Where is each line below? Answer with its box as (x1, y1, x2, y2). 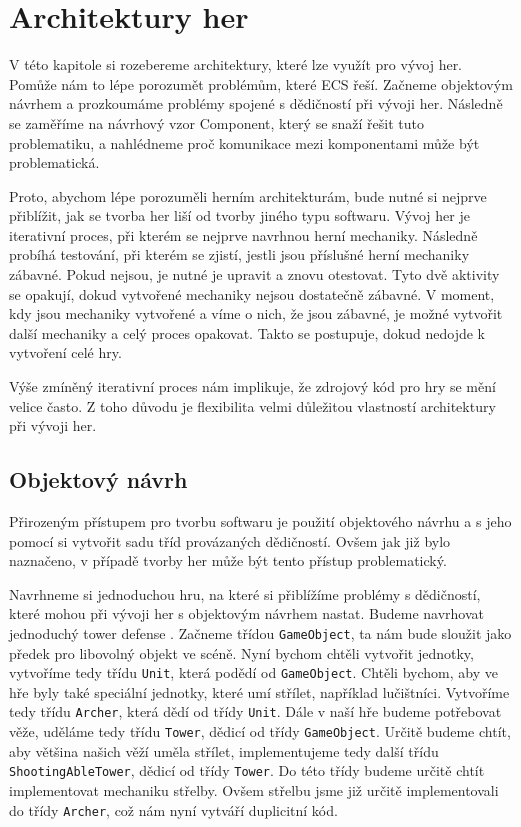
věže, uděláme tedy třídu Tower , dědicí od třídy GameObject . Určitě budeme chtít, (9, 721, 511, 742)
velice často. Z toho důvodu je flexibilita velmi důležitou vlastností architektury (9, 395, 496, 416)
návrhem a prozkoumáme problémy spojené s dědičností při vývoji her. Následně (9, 93, 503, 114)
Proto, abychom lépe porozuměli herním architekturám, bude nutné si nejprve (9, 185, 487, 206)
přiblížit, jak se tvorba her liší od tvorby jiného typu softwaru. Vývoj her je (9, 205, 470, 226)
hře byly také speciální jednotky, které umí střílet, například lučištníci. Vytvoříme (9, 681, 510, 702)
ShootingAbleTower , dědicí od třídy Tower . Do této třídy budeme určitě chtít (9, 760, 485, 781)
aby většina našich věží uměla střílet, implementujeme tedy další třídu (9, 740, 439, 761)
